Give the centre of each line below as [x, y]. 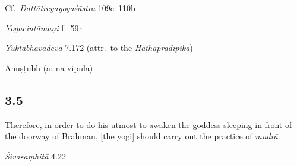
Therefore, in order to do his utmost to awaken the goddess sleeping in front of [148, 124]
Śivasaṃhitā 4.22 [35, 156]
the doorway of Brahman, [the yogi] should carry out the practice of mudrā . [143, 136]
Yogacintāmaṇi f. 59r [43, 28]
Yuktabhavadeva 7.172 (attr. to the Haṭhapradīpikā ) [99, 48]
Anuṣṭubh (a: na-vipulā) [49, 67]
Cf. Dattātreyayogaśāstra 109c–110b [70, 8]
